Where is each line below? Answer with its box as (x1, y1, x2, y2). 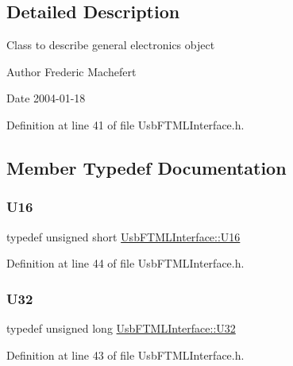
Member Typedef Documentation (6, 155, 287, 179)
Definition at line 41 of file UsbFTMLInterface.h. (6, 116, 245, 133)
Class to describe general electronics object (6, 37, 215, 53)
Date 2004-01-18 (6, 90, 86, 106)
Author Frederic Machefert (6, 63, 137, 79)
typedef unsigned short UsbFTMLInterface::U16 (6, 228, 241, 245)
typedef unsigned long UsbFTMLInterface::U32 (6, 319, 236, 336)
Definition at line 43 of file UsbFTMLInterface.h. (6, 346, 245, 363)
